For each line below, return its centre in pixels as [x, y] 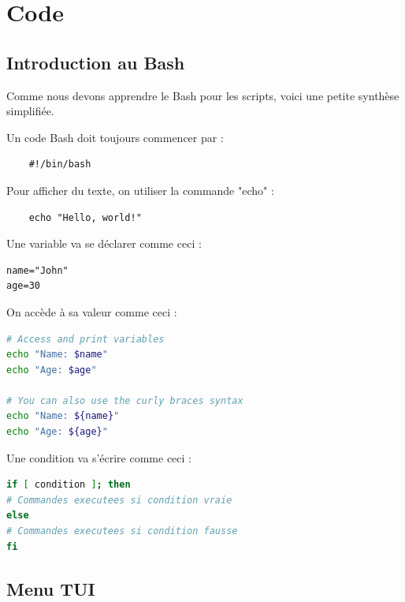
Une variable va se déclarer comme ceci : [104, 243]
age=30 [23, 286]
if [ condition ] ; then [69, 485]
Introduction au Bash [96, 62]
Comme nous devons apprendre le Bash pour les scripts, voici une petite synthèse [203, 95]
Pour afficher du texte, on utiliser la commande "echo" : [140, 190]
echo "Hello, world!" [85, 217]
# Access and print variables [85, 339]
